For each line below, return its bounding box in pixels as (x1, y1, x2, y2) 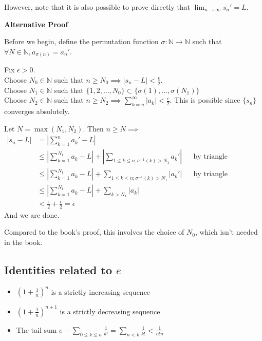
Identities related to (4, 262, 113, 278)
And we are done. (4, 209, 60, 220)
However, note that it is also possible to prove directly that (4, 2, 191, 12)
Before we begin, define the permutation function (4, 36, 159, 47)
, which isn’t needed (195, 226, 258, 237)
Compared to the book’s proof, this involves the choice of (4, 226, 184, 237)
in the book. (4, 237, 43, 248)
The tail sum (16, 324, 57, 335)
